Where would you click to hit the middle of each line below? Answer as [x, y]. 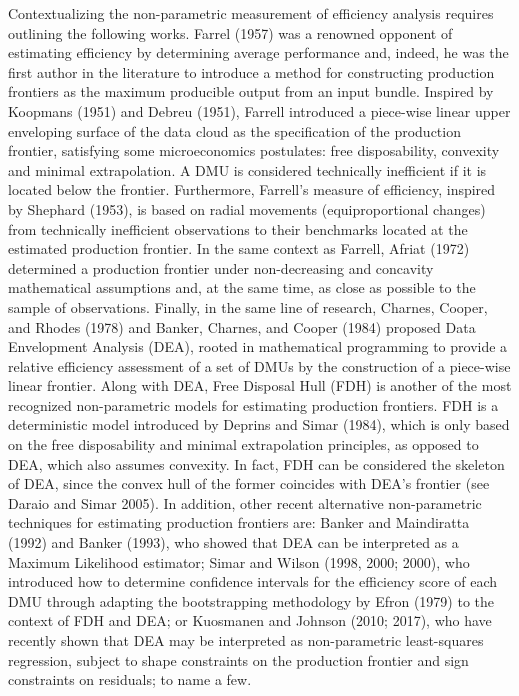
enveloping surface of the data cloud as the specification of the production [234, 130]
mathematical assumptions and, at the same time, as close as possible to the [242, 287]
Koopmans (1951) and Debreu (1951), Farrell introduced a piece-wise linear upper [259, 110]
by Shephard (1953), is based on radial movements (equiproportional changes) [247, 208]
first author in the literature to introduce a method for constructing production [251, 71]
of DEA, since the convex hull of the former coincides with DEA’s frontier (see [249, 483]
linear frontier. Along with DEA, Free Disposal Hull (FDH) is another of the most [260, 385]
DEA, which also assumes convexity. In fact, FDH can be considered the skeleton [256, 463]
